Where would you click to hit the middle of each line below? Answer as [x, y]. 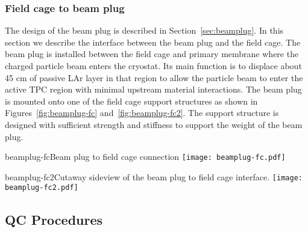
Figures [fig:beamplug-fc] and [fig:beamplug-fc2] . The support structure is [142, 113]
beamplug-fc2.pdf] [42, 188]
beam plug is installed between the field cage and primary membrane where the [152, 54]
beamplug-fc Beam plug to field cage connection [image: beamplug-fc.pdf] [145, 157]
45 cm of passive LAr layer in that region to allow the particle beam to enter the [154, 77]
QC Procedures [54, 219]
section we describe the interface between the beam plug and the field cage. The [153, 42]
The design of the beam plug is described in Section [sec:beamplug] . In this [144, 30]
